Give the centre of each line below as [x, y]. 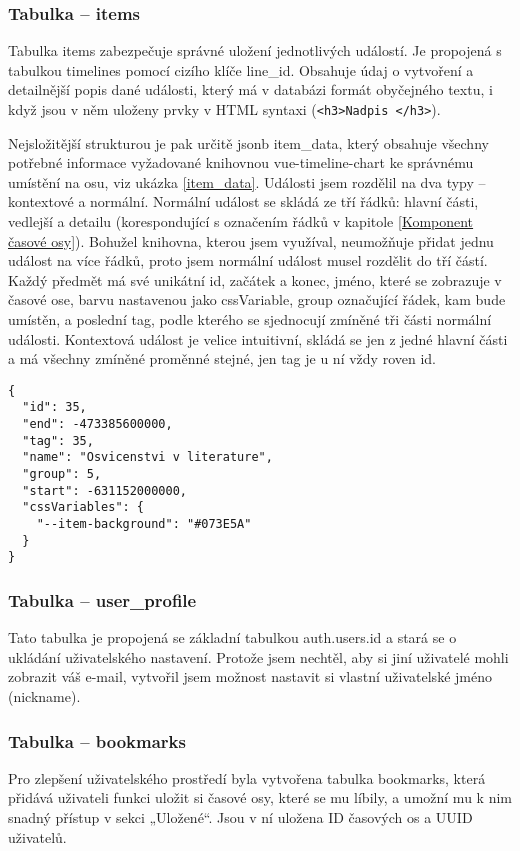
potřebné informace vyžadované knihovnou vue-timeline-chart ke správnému [241, 162]
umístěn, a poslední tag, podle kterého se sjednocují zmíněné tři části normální [250, 319]
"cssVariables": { [83, 507]
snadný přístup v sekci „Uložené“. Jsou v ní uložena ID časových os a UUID [240, 817]
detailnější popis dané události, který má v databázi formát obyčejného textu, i [250, 89]
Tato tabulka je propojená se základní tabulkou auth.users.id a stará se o [232, 637]
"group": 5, [62, 474]
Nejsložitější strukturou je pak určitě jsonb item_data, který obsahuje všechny [248, 142]
